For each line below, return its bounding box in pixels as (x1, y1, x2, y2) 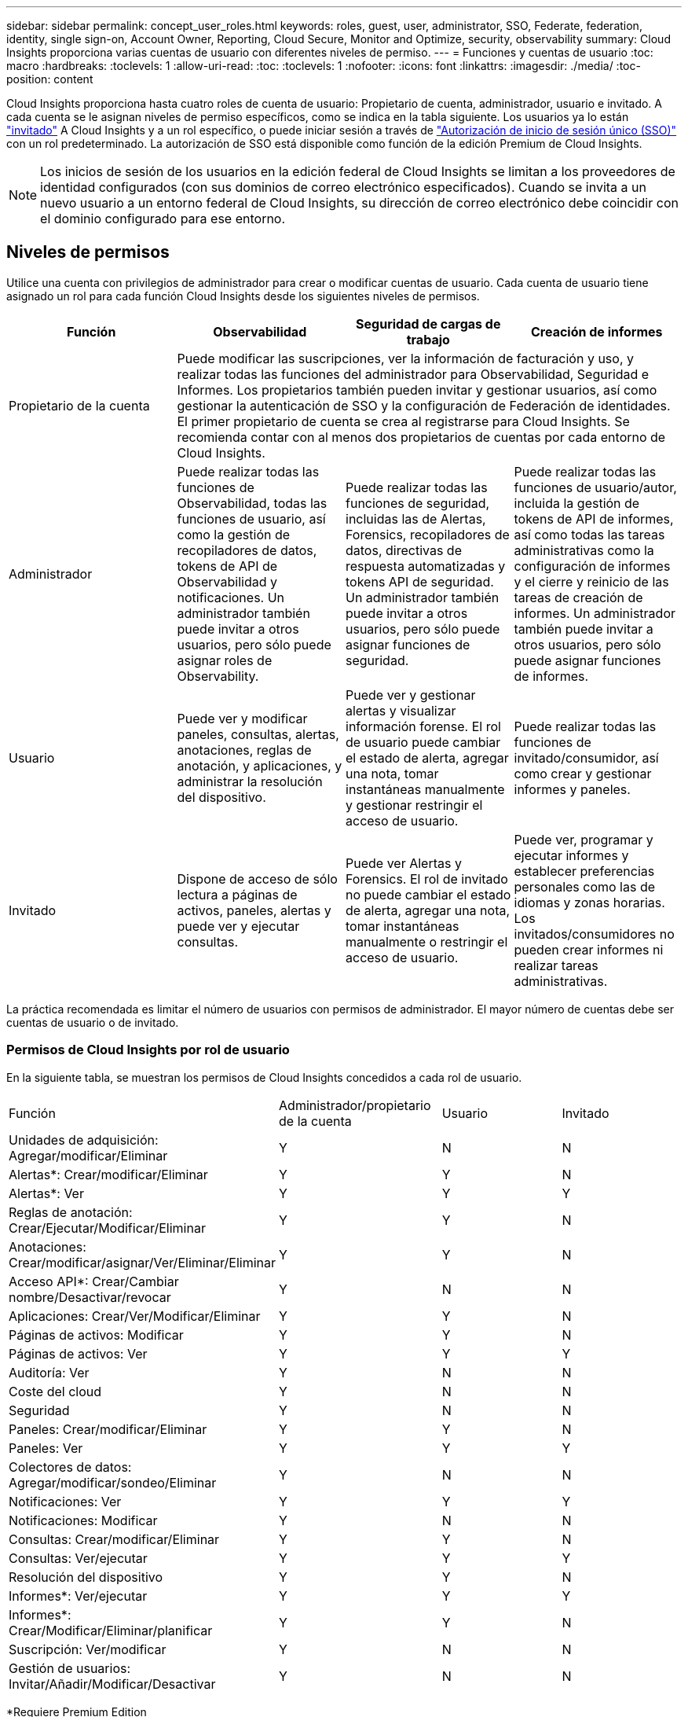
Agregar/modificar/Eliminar (9, 1147, 168, 1164)
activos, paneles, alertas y (177, 902, 331, 918)
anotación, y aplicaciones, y (177, 757, 342, 774)
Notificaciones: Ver (9, 1493, 122, 1509)
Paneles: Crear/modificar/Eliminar (9, 1421, 207, 1437)
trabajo (406, 331, 450, 347)
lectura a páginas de (177, 886, 298, 903)
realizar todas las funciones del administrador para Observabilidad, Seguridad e (177, 366, 650, 382)
